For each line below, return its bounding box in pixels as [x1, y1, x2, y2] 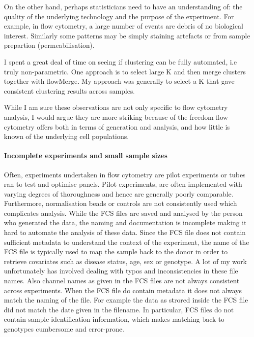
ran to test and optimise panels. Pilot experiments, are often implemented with [4, 179, 242, 189]
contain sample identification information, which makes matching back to [4, 314, 225, 324]
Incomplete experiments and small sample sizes [4, 150, 168, 161]
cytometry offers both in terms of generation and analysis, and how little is [4, 121, 230, 132]
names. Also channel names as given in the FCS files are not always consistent [4, 275, 240, 286]
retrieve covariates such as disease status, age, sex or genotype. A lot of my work [4, 256, 247, 266]
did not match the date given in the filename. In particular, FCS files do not [4, 304, 234, 314]
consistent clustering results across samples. [4, 85, 135, 96]
